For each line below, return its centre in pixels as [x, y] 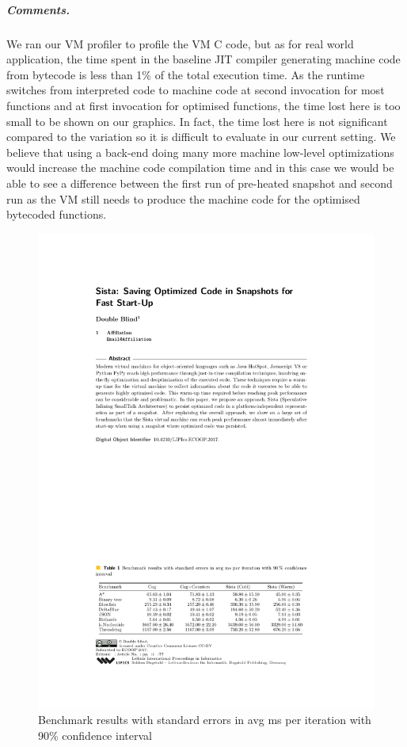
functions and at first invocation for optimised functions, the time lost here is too [203, 105]
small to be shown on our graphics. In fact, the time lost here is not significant [197, 121]
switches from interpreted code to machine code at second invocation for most [196, 90]
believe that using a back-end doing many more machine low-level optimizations [200, 152]
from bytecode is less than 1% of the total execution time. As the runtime [186, 74]
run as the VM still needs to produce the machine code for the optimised [183, 198]
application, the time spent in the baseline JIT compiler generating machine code [203, 59]
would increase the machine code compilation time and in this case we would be [200, 168]
